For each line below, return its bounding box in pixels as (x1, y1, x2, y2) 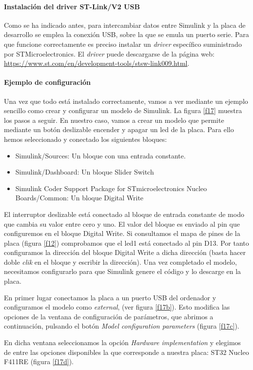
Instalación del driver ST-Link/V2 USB (4, 1, 140, 11)
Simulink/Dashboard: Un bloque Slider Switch (15, 167, 154, 177)
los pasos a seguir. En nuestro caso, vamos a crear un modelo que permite (4, 115, 224, 125)
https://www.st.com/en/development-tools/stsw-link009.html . (4, 58, 190, 68)
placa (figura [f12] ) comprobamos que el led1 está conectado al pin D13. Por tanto (4, 237, 249, 248)
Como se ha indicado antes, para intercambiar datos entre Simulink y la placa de (4, 19, 246, 30)
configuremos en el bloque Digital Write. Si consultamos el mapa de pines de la (4, 228, 240, 238)
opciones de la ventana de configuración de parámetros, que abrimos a (4, 311, 214, 321)
